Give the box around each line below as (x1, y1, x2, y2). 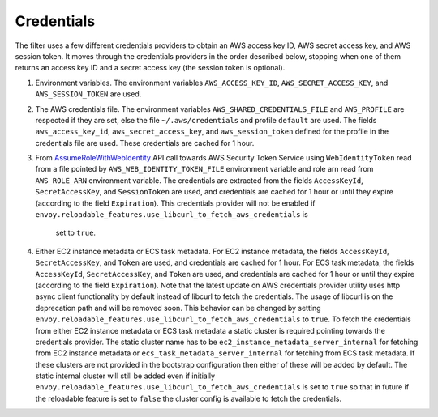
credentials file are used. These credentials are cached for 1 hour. (35, 138, 255, 147)
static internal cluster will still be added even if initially (35, 371, 215, 381)
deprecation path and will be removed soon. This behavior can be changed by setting (35, 303, 321, 313)
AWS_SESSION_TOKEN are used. (35, 89, 142, 99)
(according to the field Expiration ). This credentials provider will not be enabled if (35, 198, 316, 208)
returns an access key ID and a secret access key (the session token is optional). (15, 63, 286, 73)
